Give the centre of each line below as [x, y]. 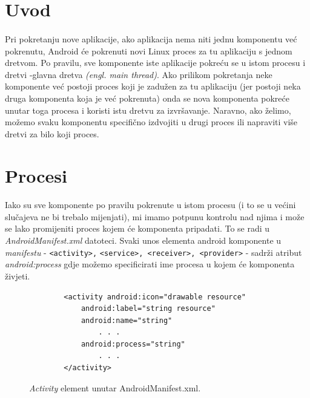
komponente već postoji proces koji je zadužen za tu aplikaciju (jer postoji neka [153, 86]
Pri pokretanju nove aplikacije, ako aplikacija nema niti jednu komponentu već [151, 38]
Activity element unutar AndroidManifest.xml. [115, 387]
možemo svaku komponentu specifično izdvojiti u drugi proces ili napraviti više [151, 122]
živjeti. [18, 276]
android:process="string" [133, 344]
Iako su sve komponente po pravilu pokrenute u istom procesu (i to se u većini [150, 205]
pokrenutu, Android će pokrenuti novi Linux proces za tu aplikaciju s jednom [149, 51]
